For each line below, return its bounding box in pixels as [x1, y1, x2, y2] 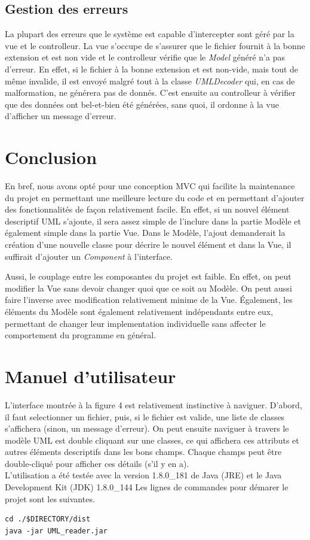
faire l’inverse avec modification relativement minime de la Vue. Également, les [5, 293, 293, 306]
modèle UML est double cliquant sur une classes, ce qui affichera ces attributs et [5, 433, 299, 446]
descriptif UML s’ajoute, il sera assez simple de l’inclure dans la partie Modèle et [5, 214, 301, 227]
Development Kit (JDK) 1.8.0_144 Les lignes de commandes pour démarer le [5, 481, 288, 493]
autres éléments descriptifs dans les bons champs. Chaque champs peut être [5, 445, 282, 458]
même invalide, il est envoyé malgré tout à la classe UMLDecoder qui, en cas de [5, 74, 295, 87]
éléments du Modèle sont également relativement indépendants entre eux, [5, 305, 274, 318]
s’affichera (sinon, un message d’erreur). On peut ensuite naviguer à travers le [5, 422, 289, 435]
